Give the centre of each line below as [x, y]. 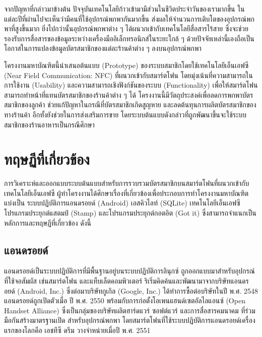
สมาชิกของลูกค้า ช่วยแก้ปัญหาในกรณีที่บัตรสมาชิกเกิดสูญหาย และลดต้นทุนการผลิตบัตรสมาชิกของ [130, 105]
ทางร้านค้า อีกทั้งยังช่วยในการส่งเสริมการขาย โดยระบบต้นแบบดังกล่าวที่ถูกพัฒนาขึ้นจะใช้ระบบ [125, 114]
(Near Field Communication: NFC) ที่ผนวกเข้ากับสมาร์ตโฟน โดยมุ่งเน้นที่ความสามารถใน [128, 75]
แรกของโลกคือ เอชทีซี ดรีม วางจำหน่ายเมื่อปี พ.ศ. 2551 [77, 330]
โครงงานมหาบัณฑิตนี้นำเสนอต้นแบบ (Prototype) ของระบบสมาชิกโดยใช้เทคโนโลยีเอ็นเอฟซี [126, 65]
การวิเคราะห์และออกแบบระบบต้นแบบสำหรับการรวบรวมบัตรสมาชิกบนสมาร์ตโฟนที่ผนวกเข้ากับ [127, 183]
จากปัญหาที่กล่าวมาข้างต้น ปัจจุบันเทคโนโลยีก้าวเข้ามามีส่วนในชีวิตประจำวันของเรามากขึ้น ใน [124, 9]
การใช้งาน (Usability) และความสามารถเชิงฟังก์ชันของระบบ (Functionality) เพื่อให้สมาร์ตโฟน [131, 85]
